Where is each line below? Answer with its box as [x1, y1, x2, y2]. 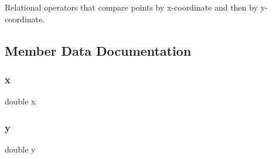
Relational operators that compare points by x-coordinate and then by [5, 1, 258, 13]
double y [5, 143, 36, 155]
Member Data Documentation [5, 41, 192, 59]
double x [5, 95, 36, 107]
